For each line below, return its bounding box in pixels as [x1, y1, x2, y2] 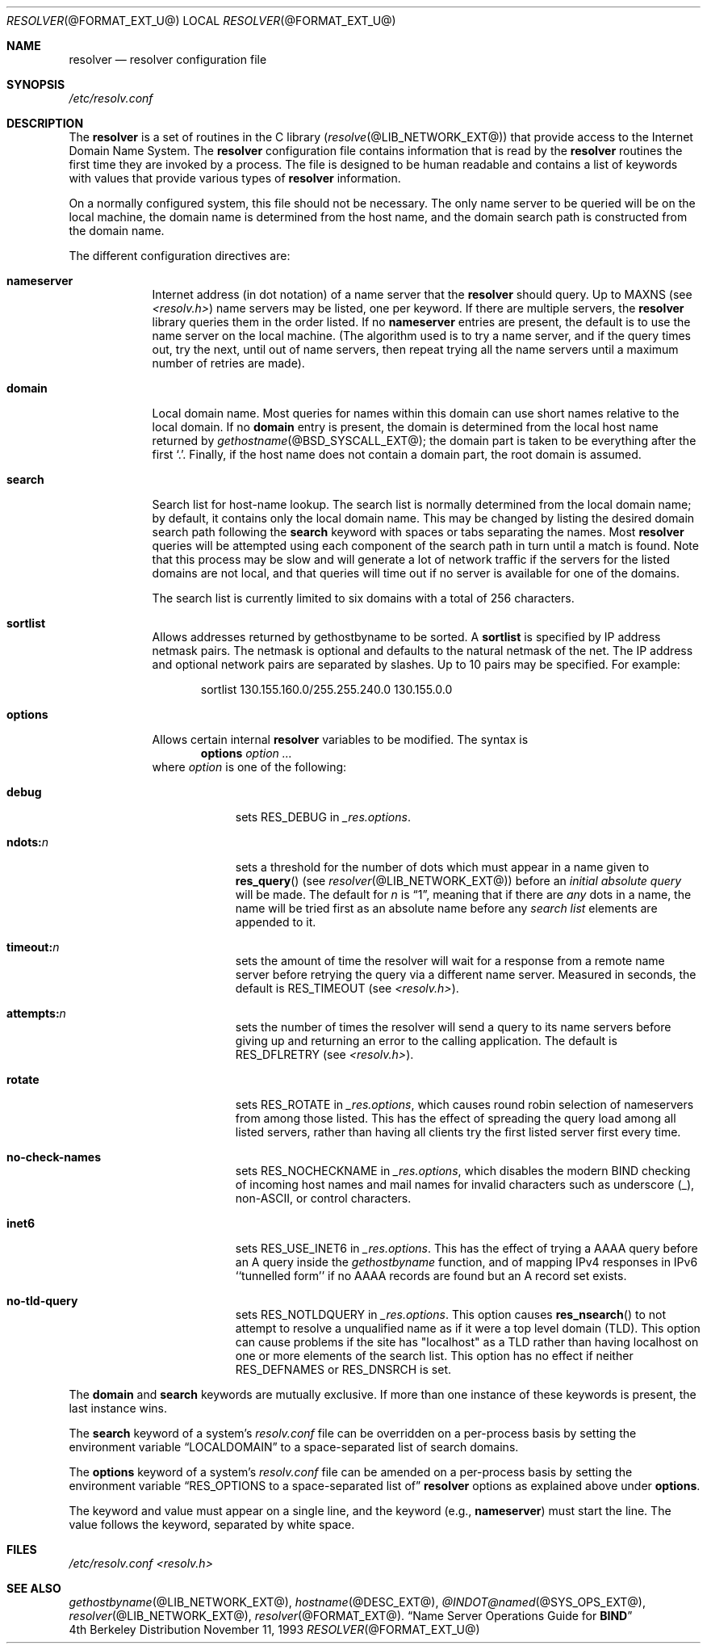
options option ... [200, 746, 292, 760]
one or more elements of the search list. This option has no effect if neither [235, 1349, 634, 1362]
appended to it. [235, 915, 316, 929]
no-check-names [6, 1150, 102, 1164]
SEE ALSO [6, 1581, 61, 1595]
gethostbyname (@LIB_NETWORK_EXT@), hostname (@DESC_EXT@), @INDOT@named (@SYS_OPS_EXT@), [69, 1595, 646, 1609]
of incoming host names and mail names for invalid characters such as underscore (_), [235, 1178, 695, 1191]
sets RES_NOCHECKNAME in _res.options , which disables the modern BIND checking [235, 1164, 691, 1178]
